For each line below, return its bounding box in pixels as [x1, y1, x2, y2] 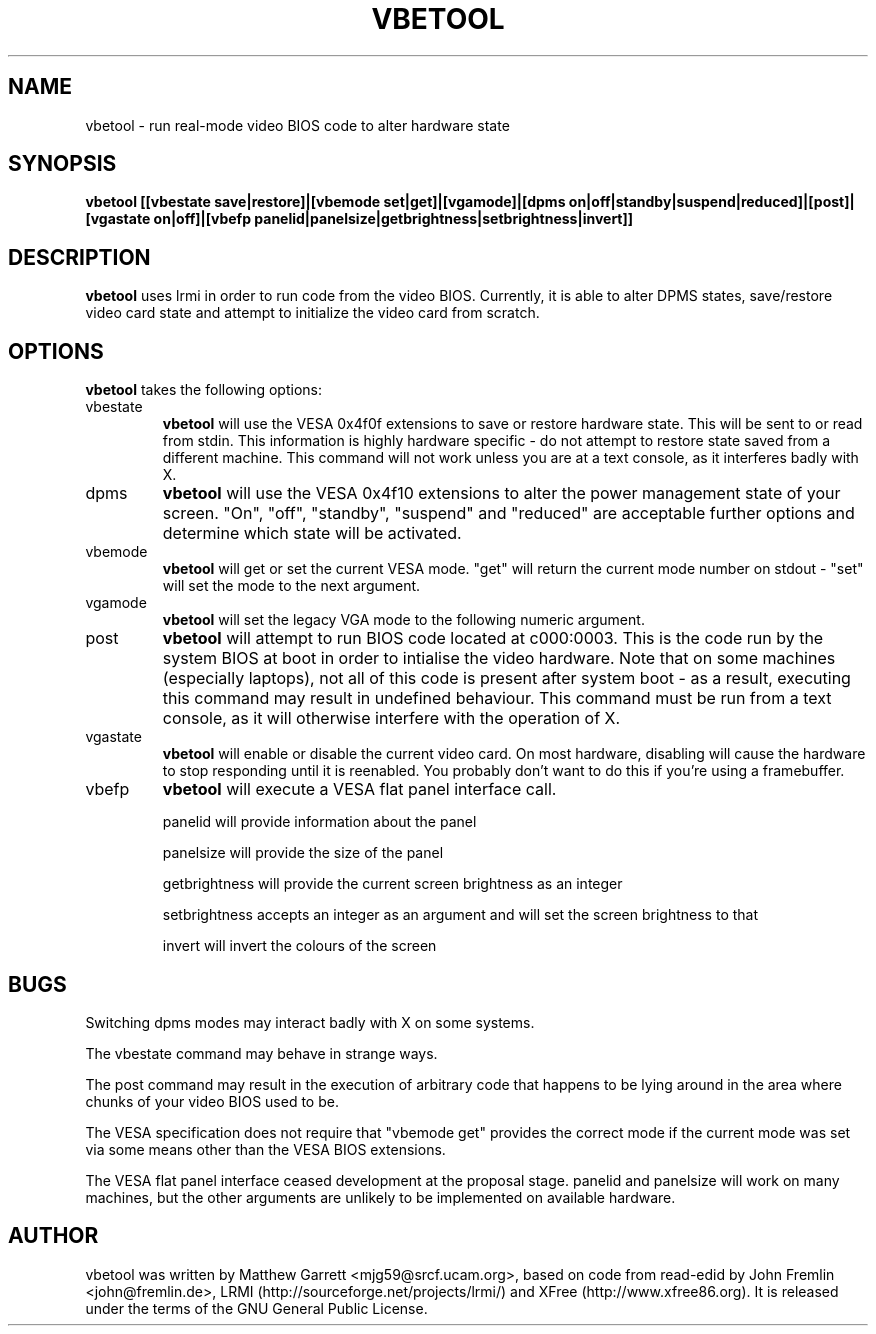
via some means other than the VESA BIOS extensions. [85, 1140, 446, 1158]
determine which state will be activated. [162, 523, 462, 544]
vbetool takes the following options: [85, 381, 322, 399]
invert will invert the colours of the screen [162, 937, 437, 955]
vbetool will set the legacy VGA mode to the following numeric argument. [162, 611, 645, 629]
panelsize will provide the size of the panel [162, 844, 444, 862]
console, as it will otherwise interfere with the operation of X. [162, 708, 621, 729]
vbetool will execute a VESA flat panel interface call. [162, 779, 557, 800]
